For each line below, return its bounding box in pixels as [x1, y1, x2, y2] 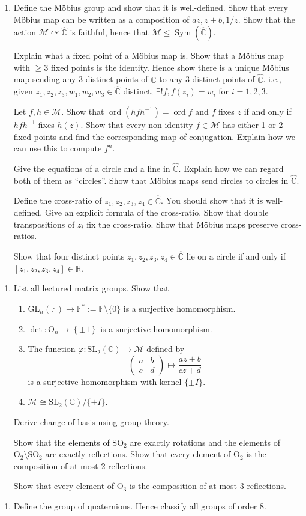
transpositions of [13, 217, 75, 230]
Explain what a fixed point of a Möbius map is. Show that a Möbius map [13, 49, 284, 62]
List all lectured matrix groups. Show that [13, 282, 169, 294]
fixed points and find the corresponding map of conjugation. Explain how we [13, 130, 295, 142]
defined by [146, 342, 185, 355]
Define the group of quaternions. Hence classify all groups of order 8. [13, 499, 266, 512]
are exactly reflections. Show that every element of [45, 448, 231, 460]
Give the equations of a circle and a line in [13, 162, 170, 174]
